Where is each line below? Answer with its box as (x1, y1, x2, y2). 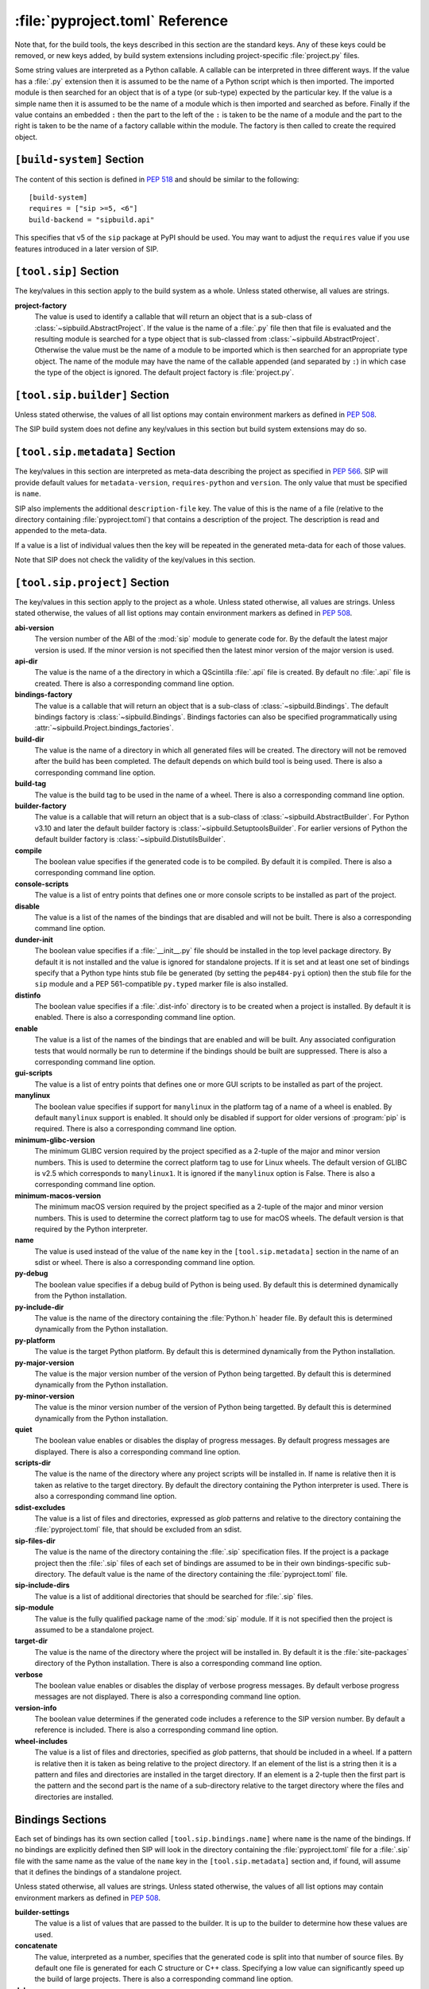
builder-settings (14, 1908, 70, 1917)
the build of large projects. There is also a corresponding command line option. (34, 1974, 293, 1984)
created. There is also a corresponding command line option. (34, 679, 234, 688)
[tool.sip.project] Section (14, 575, 170, 589)
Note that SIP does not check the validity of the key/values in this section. (14, 555, 256, 565)
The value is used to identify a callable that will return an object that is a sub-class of (34, 312, 313, 321)
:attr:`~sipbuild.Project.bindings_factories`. (34, 723, 174, 733)
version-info (14, 1703, 57, 1712)
